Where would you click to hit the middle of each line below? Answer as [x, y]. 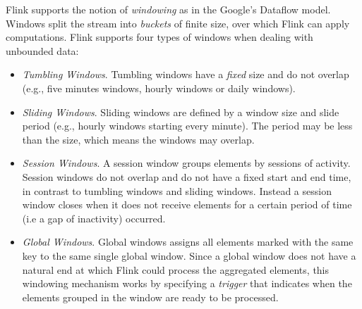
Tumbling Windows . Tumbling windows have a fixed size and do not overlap [186, 74]
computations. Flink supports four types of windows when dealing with [159, 37]
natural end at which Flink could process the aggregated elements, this [176, 269]
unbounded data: [42, 50]
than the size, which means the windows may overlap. [138, 139]
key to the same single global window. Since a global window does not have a [189, 255]
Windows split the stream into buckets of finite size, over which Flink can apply [178, 23]
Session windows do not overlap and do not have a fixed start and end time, [187, 176]
